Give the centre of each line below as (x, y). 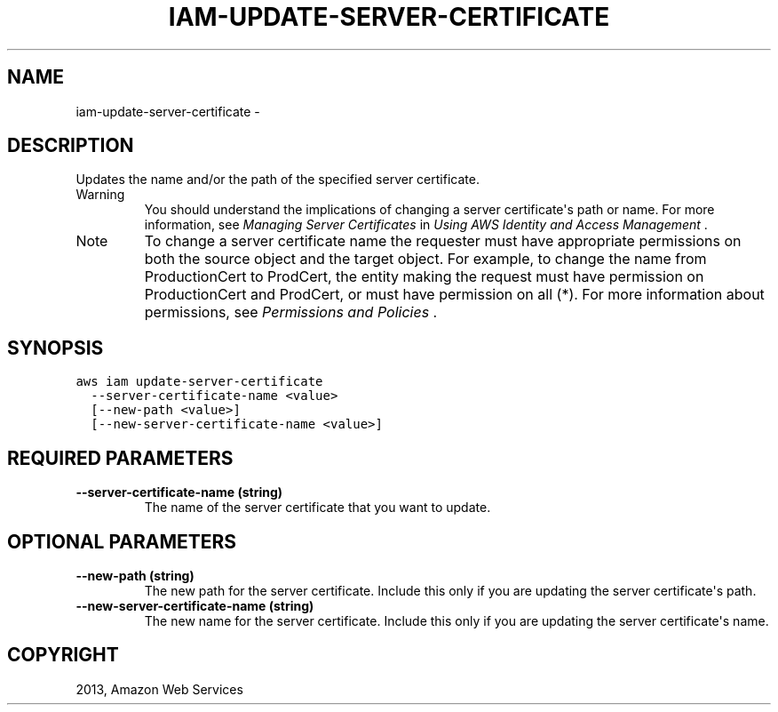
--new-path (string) (135, 575)
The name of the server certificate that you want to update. (318, 508)
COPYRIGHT (63, 655)
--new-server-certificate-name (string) (195, 605)
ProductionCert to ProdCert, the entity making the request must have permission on (424, 277)
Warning (100, 195)
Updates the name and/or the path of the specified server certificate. (278, 180)
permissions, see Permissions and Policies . (291, 312)
